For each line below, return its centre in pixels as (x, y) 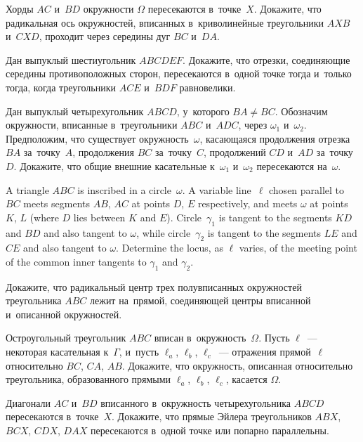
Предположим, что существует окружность (97, 138)
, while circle (164, 232)
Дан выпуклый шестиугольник (71, 59)
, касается (246, 379)
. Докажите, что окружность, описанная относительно (237, 365)
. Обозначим (301, 111)
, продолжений (235, 152)
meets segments (57, 203)
